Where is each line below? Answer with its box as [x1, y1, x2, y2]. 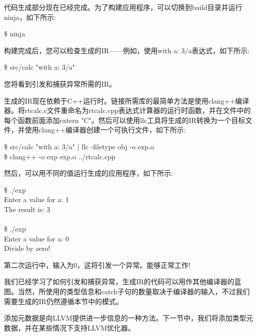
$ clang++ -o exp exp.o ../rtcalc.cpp [4, 151, 116, 161]
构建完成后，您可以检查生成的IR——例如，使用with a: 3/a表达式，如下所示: [4, 45, 250, 55]
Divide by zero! [4, 243, 50, 253]
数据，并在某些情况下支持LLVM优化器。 [4, 322, 135, 333]
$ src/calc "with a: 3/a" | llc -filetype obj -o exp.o [4, 141, 154, 151]
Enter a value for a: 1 [4, 194, 69, 205]
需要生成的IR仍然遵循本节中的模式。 [4, 296, 123, 306]
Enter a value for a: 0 [4, 233, 69, 243]
